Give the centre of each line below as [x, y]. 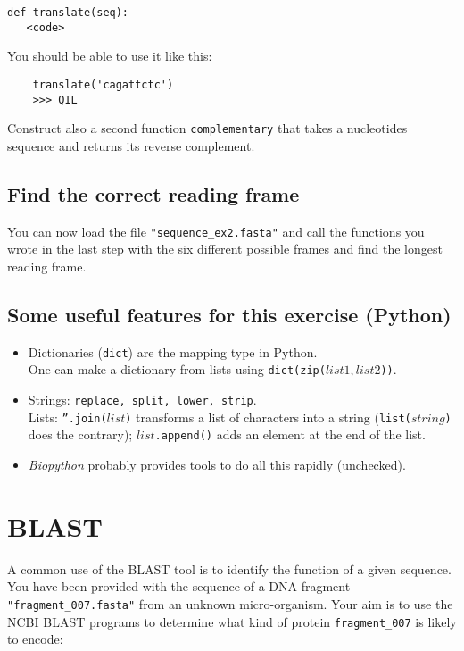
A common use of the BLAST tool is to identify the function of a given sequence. [229, 568]
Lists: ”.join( [67, 417]
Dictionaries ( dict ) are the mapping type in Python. [173, 351]
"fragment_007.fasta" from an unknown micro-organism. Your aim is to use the [230, 603]
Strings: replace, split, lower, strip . [142, 400]
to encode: [35, 639]
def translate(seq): [68, 13]
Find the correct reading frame [153, 193]
